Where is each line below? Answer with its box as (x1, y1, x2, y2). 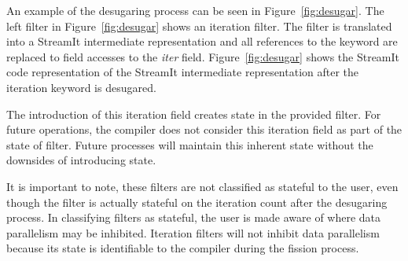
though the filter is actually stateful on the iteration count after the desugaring (6, 193, 388, 210)
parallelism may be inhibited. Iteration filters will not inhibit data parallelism (6, 224, 380, 241)
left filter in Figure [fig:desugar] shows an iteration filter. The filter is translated (6, 17, 392, 34)
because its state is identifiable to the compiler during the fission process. (6, 240, 359, 256)
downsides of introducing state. (6, 152, 156, 168)
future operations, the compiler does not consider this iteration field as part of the (6, 121, 402, 138)
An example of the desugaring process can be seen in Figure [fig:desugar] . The (6, 2, 384, 18)
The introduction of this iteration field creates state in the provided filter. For (6, 105, 381, 122)
